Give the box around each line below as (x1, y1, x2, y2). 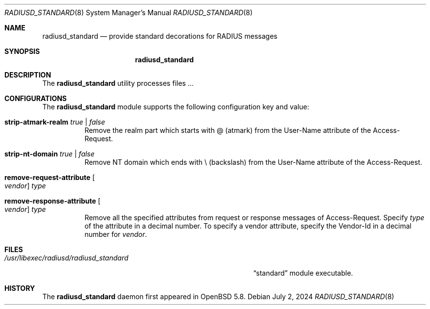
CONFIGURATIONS (4, 94, 67, 103)
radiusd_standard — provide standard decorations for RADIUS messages (42, 32, 278, 40)
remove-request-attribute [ (4, 173, 95, 181)
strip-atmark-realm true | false (4, 118, 105, 126)
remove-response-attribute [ (4, 197, 101, 205)
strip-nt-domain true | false (4, 150, 95, 158)
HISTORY (4, 284, 35, 292)
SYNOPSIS (4, 47, 40, 55)
